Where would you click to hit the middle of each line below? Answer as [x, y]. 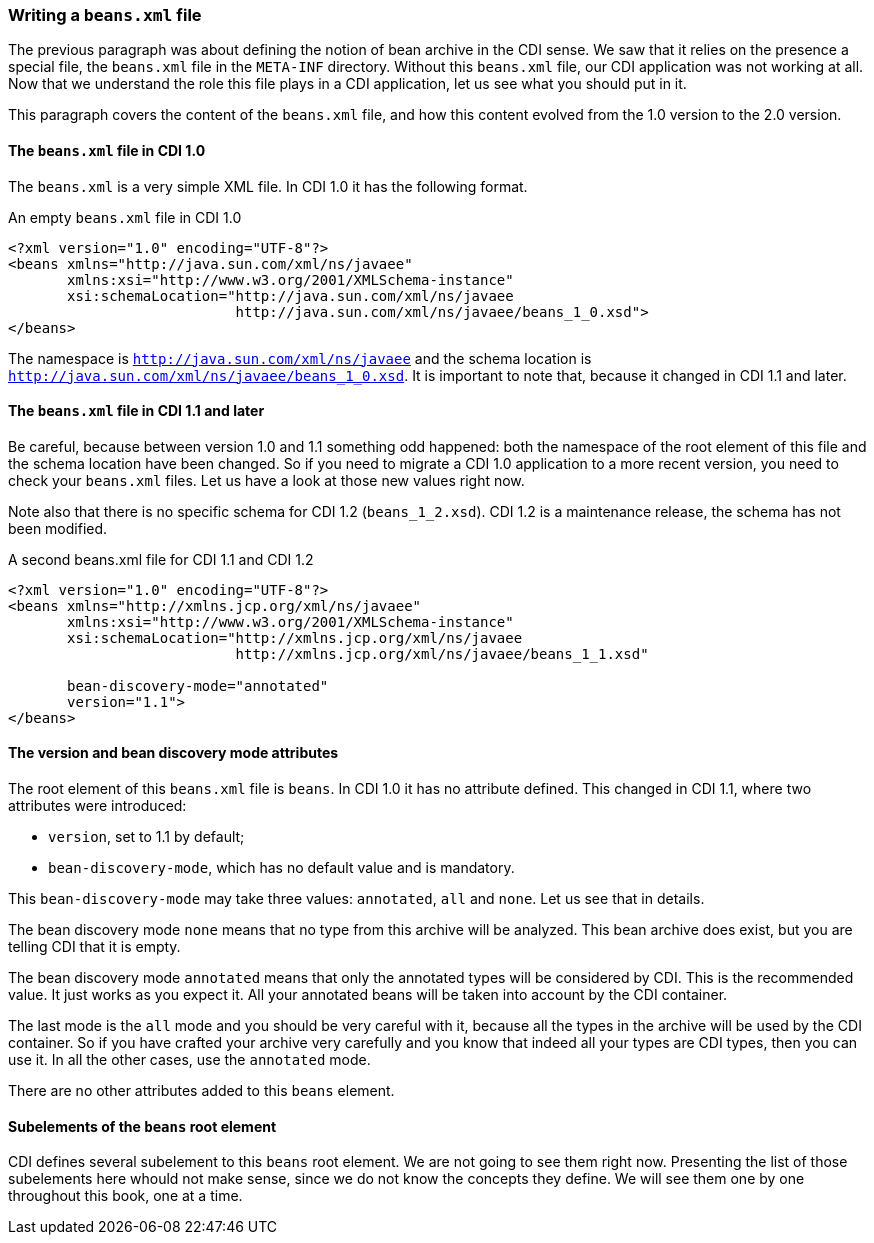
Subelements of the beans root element [142, 1126]
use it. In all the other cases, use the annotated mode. [189, 1060]
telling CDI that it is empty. [94, 947]
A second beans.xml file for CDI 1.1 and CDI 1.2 [161, 559]
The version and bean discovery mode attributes [173, 753]
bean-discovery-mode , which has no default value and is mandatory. [281, 868]
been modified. [58, 528]
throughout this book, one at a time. [125, 1196]
